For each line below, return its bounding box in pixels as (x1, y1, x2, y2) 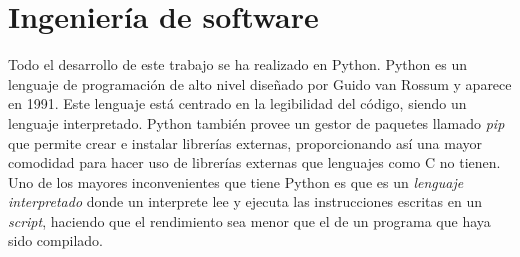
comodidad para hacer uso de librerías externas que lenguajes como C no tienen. (8, 152, 501, 173)
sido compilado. (8, 230, 103, 251)
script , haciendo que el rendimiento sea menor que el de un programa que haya (8, 210, 491, 231)
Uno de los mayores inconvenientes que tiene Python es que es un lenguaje (8, 171, 464, 192)
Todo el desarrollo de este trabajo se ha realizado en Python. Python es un (8, 54, 467, 75)
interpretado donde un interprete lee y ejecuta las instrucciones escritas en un (8, 191, 482, 212)
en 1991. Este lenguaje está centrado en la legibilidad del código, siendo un (8, 93, 467, 114)
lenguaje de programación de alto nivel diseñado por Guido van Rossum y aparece (8, 73, 512, 94)
